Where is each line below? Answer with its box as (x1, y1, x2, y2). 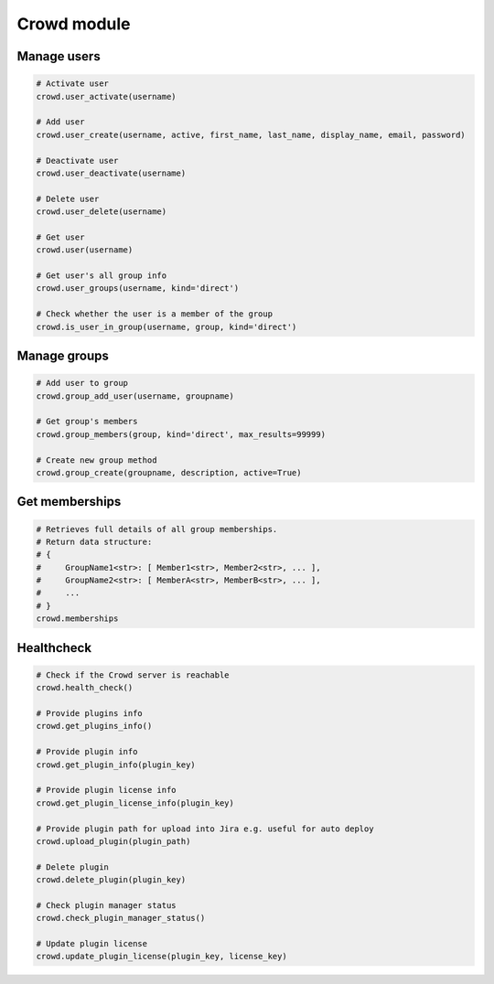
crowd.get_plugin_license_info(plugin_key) (36, 797, 235, 808)
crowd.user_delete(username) (36, 207, 167, 217)
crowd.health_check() (36, 682, 134, 693)
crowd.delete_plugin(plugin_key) (36, 874, 187, 885)
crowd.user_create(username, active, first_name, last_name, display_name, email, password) (36, 129, 466, 140)
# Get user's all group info (36, 271, 167, 281)
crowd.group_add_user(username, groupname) (36, 390, 235, 401)
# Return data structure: (36, 536, 153, 547)
